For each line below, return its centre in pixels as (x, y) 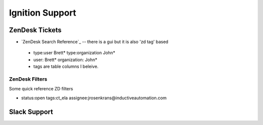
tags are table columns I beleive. (66, 66)
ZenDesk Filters (28, 79)
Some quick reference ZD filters (41, 89)
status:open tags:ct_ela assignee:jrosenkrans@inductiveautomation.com (94, 98)
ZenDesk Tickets (35, 30)
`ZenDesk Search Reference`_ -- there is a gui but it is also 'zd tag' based (95, 42)
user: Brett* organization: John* (65, 60)
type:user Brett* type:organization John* (74, 53)
